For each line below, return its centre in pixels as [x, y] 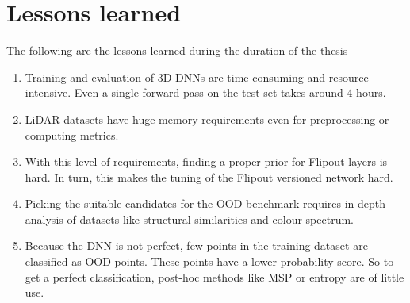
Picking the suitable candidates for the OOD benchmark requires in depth [205, 203]
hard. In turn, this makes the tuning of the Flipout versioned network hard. [209, 176]
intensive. [48, 92]
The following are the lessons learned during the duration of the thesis [177, 50]
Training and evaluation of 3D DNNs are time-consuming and [175, 77]
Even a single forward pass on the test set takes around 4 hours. [230, 92]
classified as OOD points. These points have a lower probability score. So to [209, 261]
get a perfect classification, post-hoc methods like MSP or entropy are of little [215, 276]
